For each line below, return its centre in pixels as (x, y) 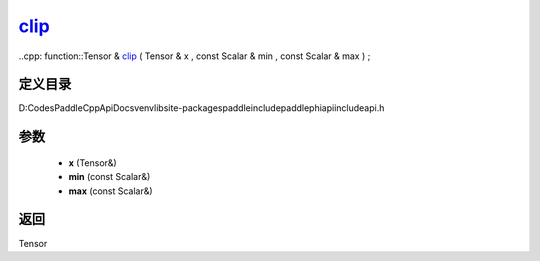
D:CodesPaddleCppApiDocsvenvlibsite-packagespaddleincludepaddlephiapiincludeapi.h (201, 108)
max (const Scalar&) (111, 191)
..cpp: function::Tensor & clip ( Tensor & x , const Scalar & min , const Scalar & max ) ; (194, 56)
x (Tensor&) (92, 162)
